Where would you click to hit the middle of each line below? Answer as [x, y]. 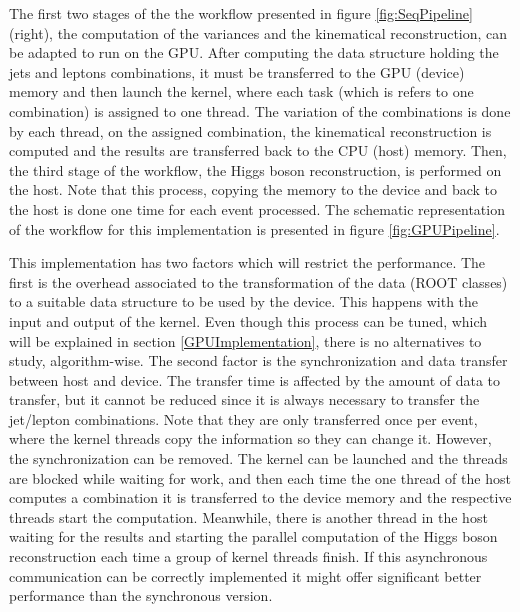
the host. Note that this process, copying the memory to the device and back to [253, 189]
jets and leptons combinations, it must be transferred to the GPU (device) [237, 71]
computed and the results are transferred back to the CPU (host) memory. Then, [258, 150]
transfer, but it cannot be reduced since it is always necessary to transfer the [244, 399]
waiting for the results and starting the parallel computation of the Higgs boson [253, 536]
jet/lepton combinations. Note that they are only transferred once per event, [243, 418]
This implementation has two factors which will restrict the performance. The [247, 262]
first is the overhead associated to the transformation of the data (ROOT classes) [258, 281]
